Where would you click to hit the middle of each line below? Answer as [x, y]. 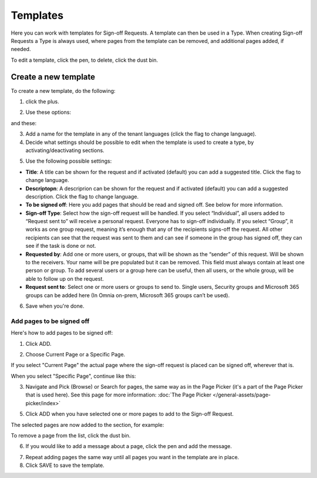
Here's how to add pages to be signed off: [62, 333]
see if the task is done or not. [61, 246]
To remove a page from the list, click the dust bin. [71, 436]
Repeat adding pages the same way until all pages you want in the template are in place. [132, 457]
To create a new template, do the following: [63, 90]
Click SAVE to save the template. [65, 465]
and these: [24, 123]
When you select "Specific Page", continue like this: [73, 376]
